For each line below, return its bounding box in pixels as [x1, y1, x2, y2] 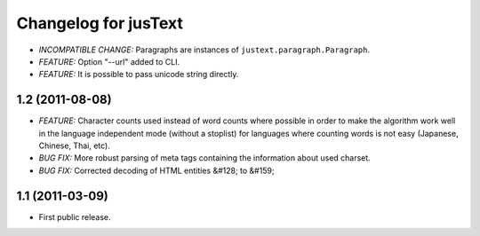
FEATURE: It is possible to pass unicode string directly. [38, 69, 239, 80]
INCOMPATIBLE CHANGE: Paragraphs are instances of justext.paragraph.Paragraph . [38, 44, 371, 55]
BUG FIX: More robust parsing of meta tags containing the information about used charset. [38, 153, 371, 163]
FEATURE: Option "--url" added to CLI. [38, 56, 180, 67]
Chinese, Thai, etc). [38, 140, 110, 151]
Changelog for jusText [16, 13, 184, 33]
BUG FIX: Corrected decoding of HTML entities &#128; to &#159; [38, 165, 275, 176]
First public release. [38, 211, 111, 222]
